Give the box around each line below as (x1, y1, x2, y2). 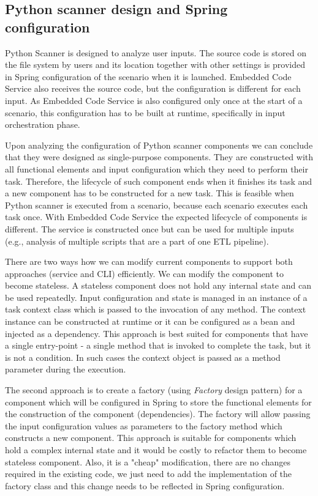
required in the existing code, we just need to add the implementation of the (5, 467, 292, 480)
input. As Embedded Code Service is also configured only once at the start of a (5, 94, 303, 106)
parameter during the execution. (5, 363, 126, 376)
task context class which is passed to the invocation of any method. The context (5, 303, 306, 316)
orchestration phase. (5, 118, 80, 131)
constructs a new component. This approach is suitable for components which (5, 431, 297, 444)
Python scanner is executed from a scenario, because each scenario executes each (5, 198, 308, 211)
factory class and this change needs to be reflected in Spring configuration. (5, 479, 285, 492)
